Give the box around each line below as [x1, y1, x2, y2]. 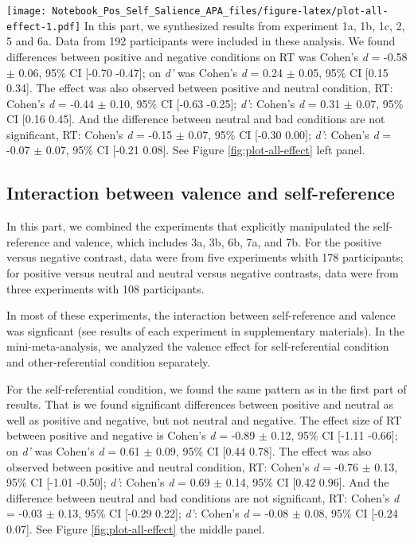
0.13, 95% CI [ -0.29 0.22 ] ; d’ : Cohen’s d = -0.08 [58, 505, 289, 522]
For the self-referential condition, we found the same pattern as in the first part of [6, 380, 407, 397]
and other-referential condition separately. [6, 354, 211, 370]
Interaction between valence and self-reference [6, 180, 395, 205]
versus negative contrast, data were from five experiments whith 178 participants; [6, 249, 404, 266]
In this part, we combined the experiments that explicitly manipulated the [6, 218, 370, 235]
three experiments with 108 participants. [6, 280, 205, 297]
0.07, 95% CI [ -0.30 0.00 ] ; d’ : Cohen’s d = [188, 126, 392, 142]
